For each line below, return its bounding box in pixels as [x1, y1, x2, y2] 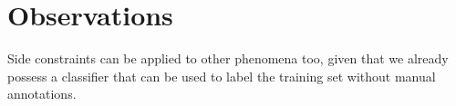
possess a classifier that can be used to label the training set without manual [7, 66, 436, 85]
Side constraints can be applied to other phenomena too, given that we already [7, 49, 449, 68]
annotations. [7, 84, 77, 103]
